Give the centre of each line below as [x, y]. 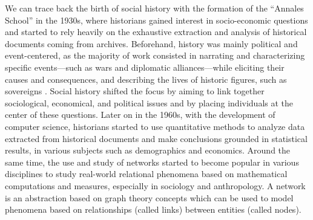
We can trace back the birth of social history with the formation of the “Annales [154, 8]
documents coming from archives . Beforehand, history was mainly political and [151, 43]
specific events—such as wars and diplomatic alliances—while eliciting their [145, 67]
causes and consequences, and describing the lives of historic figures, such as [146, 79]
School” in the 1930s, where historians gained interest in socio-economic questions [156, 20]
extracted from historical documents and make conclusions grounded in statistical [156, 138]
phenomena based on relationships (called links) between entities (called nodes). [153, 209]
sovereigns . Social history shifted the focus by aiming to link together [135, 91]
